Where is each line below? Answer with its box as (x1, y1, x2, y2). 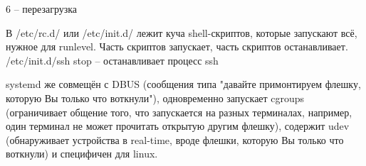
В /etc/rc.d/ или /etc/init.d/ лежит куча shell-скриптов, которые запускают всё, (6, 25, 357, 40)
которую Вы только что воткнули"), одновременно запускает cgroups (6, 90, 305, 105)
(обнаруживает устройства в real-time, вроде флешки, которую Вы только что (6, 132, 344, 147)
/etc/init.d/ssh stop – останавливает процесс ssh (6, 52, 219, 67)
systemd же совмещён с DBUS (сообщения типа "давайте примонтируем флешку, (6, 77, 361, 92)
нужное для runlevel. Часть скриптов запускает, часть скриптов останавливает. (6, 39, 348, 54)
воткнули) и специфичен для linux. (6, 146, 158, 161)
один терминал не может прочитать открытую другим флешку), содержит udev (6, 118, 350, 133)
